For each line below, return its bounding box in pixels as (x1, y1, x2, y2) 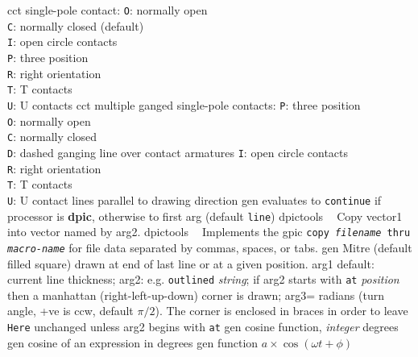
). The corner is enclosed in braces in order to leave (155, 302, 408, 319)
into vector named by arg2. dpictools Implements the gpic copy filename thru (7, 223, 411, 240)
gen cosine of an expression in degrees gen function (7, 334, 259, 351)
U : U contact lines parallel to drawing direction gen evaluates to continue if (7, 191, 382, 208)
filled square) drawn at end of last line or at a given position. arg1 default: (7, 255, 375, 272)
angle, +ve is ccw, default (7, 302, 134, 319)
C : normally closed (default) (7, 17, 144, 34)
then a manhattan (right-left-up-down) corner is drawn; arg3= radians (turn (7, 286, 384, 303)
